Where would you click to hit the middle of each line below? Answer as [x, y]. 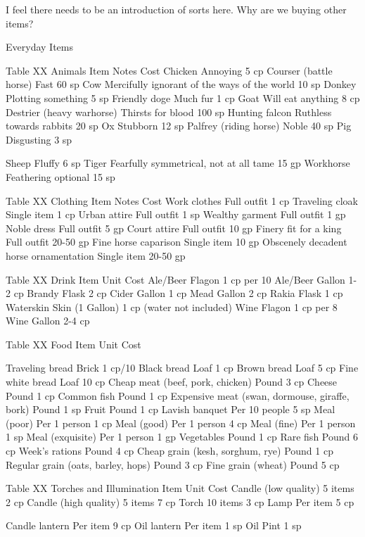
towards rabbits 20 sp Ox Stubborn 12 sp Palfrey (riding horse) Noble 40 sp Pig [179, 126]
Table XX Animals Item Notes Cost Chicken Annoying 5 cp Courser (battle [169, 70]
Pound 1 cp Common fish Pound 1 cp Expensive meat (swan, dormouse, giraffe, [178, 395]
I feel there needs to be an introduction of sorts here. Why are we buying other [176, 9]
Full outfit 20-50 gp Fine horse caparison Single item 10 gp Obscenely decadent [177, 242]
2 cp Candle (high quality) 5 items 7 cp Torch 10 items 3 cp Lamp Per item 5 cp [180, 501]
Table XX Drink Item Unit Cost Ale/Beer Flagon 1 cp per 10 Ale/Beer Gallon [175, 279]
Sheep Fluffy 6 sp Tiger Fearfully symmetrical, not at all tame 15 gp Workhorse [178, 163]
